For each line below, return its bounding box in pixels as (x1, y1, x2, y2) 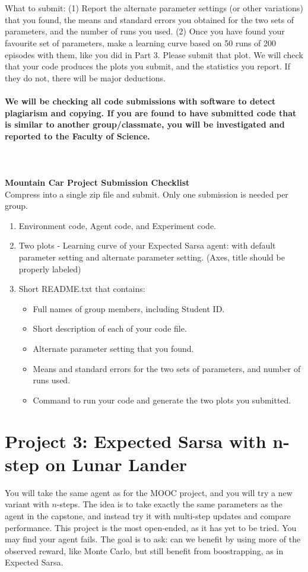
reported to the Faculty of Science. (5, 129, 150, 142)
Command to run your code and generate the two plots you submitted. (33, 393, 291, 406)
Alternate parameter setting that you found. (33, 342, 194, 355)
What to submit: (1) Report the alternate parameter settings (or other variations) (5, 2, 303, 14)
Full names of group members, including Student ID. (33, 302, 225, 314)
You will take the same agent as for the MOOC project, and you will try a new (5, 486, 293, 498)
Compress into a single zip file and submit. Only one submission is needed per (5, 188, 288, 200)
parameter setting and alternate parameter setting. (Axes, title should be (18, 251, 285, 263)
